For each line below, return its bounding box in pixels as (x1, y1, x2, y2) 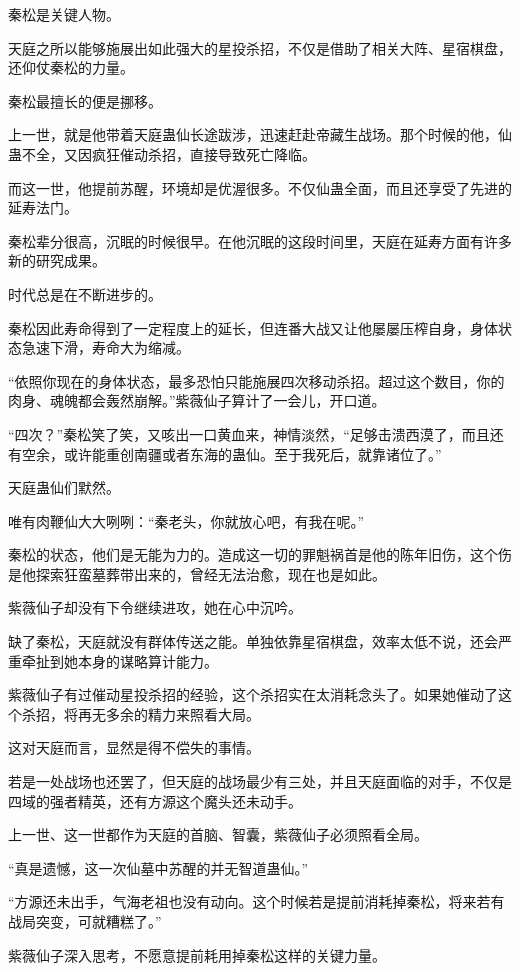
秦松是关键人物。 (8, 4, 120, 24)
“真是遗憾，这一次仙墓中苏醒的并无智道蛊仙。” (8, 857, 309, 878)
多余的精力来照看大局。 (105, 703, 260, 724)
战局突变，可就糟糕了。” (8, 911, 162, 931)
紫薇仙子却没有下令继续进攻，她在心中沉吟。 (8, 597, 302, 618)
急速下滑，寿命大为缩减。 (21, 337, 190, 358)
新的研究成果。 (8, 250, 106, 271)
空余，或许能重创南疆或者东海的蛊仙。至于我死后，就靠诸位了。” (21, 443, 442, 464)
